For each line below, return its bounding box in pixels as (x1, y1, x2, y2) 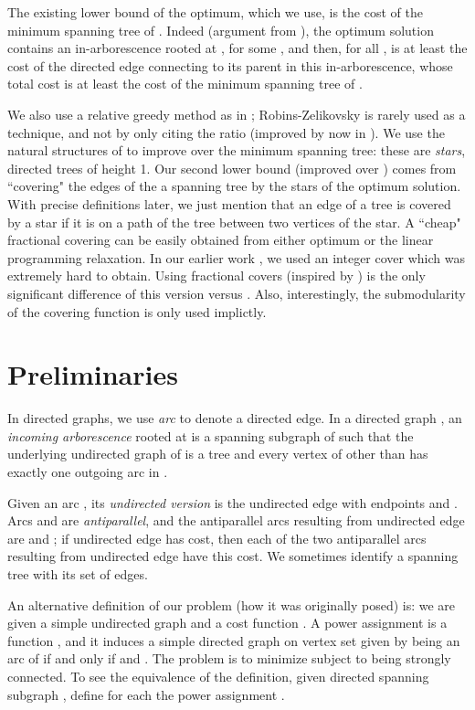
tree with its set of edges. (7, 564, 148, 583)
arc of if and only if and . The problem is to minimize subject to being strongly (7, 649, 451, 668)
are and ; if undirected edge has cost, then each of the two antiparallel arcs (7, 528, 427, 547)
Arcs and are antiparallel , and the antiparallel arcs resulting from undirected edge (7, 511, 465, 530)
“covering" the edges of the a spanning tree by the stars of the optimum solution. (7, 176, 461, 196)
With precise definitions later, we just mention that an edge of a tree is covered (7, 194, 451, 213)
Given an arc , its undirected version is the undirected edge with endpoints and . (7, 493, 458, 512)
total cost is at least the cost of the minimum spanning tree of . (7, 74, 363, 93)
